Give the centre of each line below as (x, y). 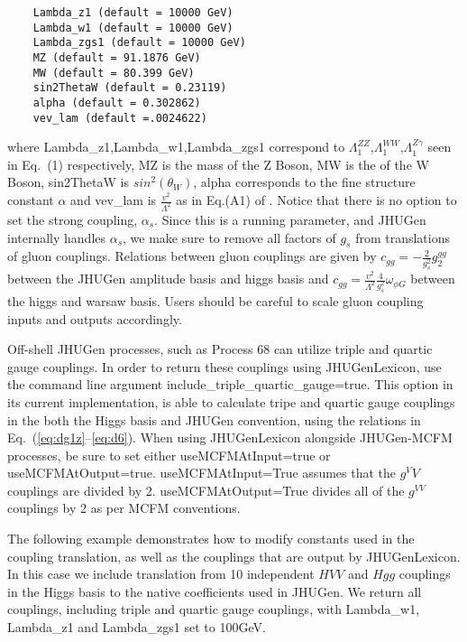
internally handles (57, 237)
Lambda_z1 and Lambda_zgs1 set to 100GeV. (137, 627)
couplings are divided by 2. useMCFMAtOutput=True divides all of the (206, 490)
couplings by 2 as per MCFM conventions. (124, 508)
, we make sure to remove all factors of (229, 237)
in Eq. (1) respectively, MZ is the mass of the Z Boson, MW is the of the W (218, 164)
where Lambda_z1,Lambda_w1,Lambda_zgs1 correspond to (176, 147)
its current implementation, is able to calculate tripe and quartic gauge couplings (231, 401)
